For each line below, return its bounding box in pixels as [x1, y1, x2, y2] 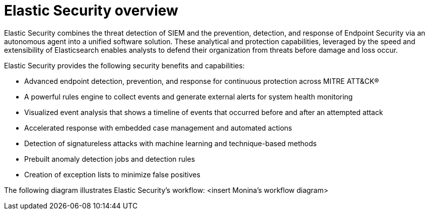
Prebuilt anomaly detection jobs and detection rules [24, 154, 195, 163]
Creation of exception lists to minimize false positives [24, 170, 200, 179]
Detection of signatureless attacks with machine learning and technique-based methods [24, 139, 317, 148]
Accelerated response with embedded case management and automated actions [24, 123, 293, 132]
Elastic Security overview [4, 2, 178, 19]
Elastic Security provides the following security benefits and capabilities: [4, 61, 245, 70]
